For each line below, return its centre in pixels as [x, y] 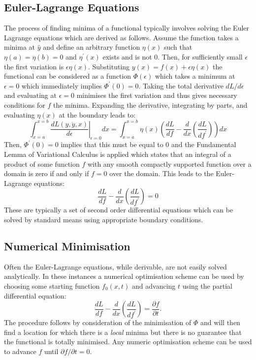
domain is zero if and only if [47, 173]
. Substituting [109, 66]
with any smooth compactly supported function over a [169, 164]
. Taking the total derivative [181, 85]
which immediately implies [62, 85]
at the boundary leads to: [97, 114]
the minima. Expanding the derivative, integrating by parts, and [150, 105]
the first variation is [34, 66]
